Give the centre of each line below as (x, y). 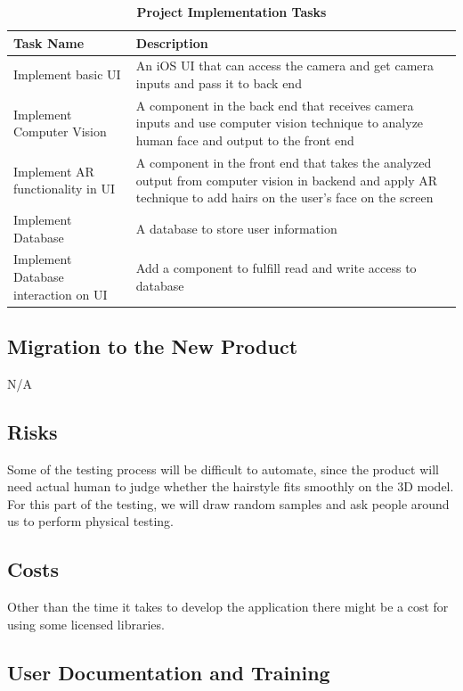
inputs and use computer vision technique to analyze (280, 123)
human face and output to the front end (245, 140)
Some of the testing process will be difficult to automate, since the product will (223, 469)
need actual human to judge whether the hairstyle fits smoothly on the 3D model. (231, 486)
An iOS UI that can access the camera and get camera (285, 66)
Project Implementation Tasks (231, 12)
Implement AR (54, 171)
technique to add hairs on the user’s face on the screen (284, 197)
